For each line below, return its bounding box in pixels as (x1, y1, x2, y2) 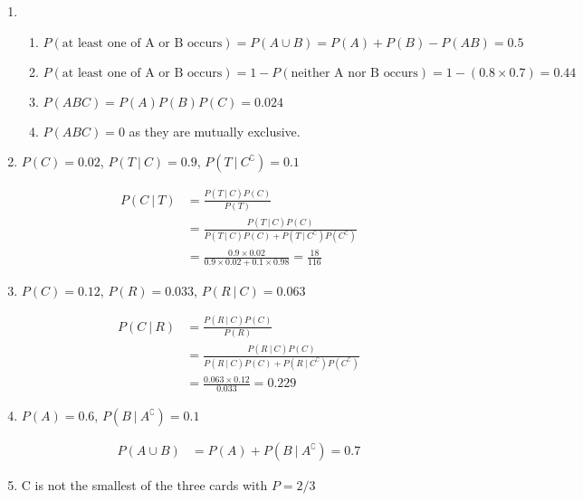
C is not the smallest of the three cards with (21, 476, 268, 495)
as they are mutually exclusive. (129, 121, 301, 140)
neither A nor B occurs (291, 66, 418, 80)
